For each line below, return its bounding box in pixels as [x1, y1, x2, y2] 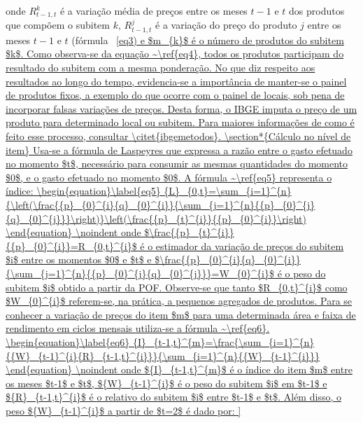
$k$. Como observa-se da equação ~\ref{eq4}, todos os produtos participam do [6, 46, 344, 61]
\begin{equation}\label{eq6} [6, 334, 130, 349]
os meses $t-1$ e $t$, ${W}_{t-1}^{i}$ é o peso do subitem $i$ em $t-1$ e [6, 375, 327, 390]
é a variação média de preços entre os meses [59, 4, 248, 18]
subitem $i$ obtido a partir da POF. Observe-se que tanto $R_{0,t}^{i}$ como [6, 279, 348, 294]
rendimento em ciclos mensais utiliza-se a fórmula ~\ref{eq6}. [6, 321, 270, 335]
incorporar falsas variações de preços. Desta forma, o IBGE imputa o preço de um [6, 101, 357, 116]
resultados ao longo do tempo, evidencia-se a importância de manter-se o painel [6, 74, 347, 88]
